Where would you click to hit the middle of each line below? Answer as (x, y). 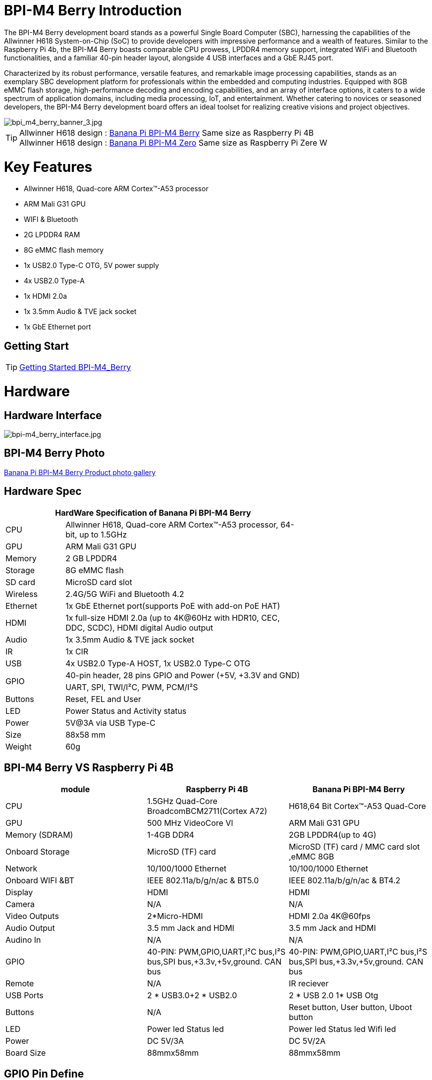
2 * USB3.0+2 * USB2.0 (192, 995)
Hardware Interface (53, 415)
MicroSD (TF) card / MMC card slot (354, 846)
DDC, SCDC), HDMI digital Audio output (139, 627)
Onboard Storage (38, 851)
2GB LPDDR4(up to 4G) (332, 835)
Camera (20, 904)
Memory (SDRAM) (39, 835)
